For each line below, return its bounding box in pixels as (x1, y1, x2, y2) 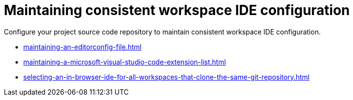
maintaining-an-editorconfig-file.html (23, 42, 142, 51)
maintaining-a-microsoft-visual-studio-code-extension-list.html (23, 57, 226, 66)
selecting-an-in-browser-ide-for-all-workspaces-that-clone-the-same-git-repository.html (23, 72, 310, 81)
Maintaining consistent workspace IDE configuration (4, 2, 350, 18)
